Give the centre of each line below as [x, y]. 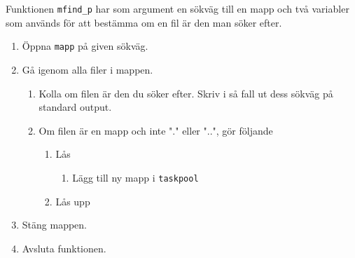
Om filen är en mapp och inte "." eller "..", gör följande [156, 130]
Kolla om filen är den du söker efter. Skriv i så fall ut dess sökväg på [186, 93]
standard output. [75, 107]
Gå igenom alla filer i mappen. [88, 69]
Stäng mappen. [54, 225]
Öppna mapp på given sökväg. [85, 46]
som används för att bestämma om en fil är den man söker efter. [144, 22]
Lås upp [73, 201]
